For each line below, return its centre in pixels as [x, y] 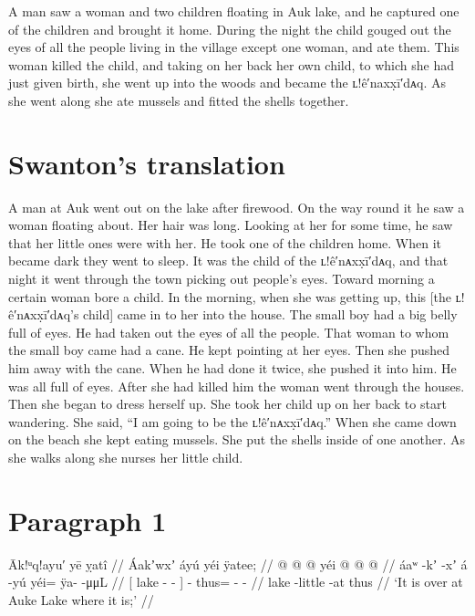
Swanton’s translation [147, 163]
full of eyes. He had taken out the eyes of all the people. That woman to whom [229, 332]
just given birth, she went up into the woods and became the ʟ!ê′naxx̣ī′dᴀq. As [227, 83]
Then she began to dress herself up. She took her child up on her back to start [227, 404]
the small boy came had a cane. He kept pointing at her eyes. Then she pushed [229, 350]
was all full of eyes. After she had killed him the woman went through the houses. [237, 386]
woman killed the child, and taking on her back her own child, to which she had [232, 64]
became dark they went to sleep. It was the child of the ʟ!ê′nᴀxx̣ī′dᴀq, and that [228, 261]
